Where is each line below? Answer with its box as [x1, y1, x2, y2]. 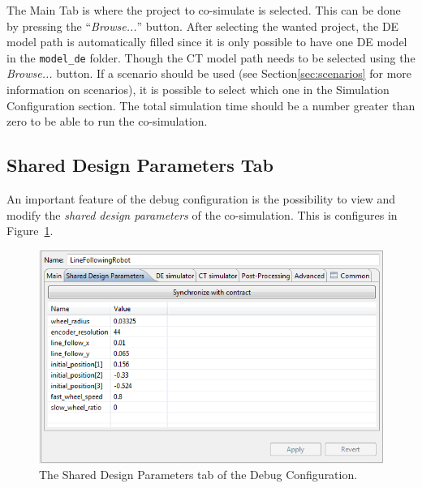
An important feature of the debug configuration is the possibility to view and [6, 190, 396, 208]
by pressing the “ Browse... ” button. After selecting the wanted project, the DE [6, 17, 399, 34]
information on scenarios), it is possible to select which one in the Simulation [6, 81, 390, 98]
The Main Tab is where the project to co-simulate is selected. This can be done [6, 2, 401, 18]
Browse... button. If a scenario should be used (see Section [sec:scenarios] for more [6, 65, 412, 82]
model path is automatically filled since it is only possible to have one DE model [6, 33, 407, 50]
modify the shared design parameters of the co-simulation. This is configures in [6, 206, 398, 223]
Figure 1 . [6, 222, 54, 239]
